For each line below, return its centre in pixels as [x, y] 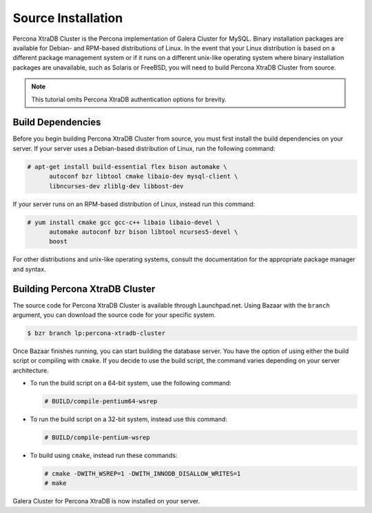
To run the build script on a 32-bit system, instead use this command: [128, 419]
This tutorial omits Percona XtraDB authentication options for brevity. [129, 99]
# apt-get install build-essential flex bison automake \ [127, 167]
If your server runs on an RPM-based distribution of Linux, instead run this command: [134, 204]
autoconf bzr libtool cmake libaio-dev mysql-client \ [144, 177]
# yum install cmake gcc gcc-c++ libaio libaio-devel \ [124, 222]
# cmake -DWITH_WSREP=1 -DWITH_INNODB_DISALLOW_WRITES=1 [143, 474]
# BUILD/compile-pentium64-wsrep [101, 401]
